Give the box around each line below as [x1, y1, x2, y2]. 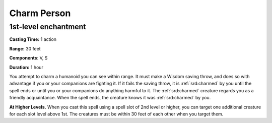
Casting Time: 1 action [9, 36, 57, 42]
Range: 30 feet [9, 45, 41, 51]
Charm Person [9, 8, 71, 19]
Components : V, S [9, 55, 48, 61]
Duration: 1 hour [9, 64, 44, 70]
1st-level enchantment [9, 22, 86, 31]
